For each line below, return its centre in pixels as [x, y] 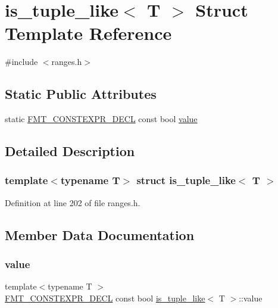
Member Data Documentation [100, 234]
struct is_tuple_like [186, 180]
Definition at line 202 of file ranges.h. [73, 202]
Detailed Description [70, 151]
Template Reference [88, 33]
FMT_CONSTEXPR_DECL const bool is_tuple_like [105, 298]
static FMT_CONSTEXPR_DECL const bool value [101, 119]
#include [21, 62]
